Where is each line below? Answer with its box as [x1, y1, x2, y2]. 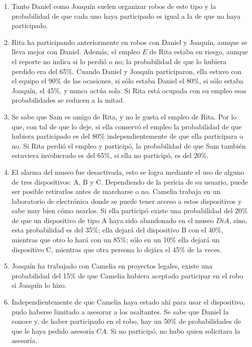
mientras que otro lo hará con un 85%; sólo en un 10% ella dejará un [11, 234, 220, 245]
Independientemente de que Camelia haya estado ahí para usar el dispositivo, [11, 297, 245, 307]
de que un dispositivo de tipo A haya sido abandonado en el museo [11, 215, 214, 225]
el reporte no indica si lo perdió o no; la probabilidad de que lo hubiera [11, 56, 226, 66]
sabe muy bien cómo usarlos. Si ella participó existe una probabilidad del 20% [11, 205, 248, 216]
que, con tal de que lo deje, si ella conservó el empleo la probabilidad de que [11, 121, 242, 131]
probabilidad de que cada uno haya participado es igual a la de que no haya [11, 10, 241, 21]
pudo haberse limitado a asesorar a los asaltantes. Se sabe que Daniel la [11, 306, 229, 316]
